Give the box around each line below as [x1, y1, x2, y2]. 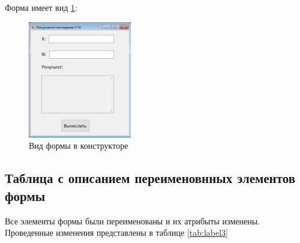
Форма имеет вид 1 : [5, 1, 77, 13]
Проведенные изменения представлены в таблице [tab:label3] [5, 226, 228, 239]
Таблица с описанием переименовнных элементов [5, 169, 296, 187]
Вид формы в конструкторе [29, 139, 128, 152]
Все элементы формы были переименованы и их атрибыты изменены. [5, 214, 260, 227]
